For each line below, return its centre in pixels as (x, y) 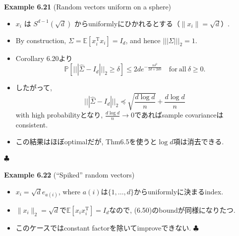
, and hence (143, 40)
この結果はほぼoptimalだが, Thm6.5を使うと (86, 141)
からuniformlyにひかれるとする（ (127, 23)
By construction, (41, 40)
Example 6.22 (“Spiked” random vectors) (69, 174)
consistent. (32, 125)
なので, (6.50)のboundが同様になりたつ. (172, 209)
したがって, (34, 88)
